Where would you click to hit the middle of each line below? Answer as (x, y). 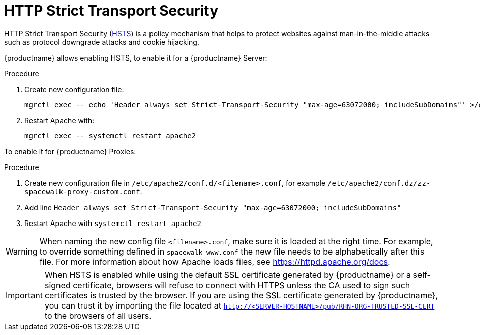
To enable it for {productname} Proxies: (70, 151)
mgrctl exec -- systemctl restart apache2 (110, 136)
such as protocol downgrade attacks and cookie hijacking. (102, 42)
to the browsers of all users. (98, 315)
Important (24, 295)
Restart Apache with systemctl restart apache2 (113, 223)
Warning (22, 251)
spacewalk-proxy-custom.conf (82, 192)
